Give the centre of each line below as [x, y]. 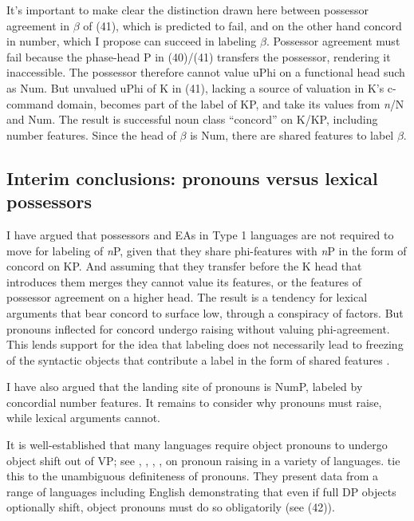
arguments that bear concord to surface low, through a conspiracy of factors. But [205, 312]
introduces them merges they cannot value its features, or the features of [184, 281]
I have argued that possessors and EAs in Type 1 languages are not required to [200, 234]
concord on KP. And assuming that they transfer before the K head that [184, 266]
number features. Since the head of [91, 134]
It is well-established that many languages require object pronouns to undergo [197, 445]
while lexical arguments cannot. [84, 418]
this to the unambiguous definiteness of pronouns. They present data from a [193, 476]
